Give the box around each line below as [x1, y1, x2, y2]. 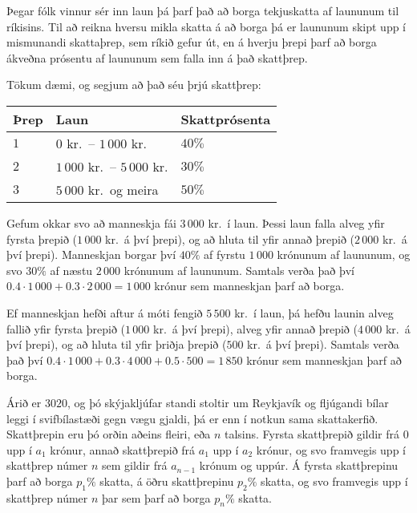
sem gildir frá [102, 457, 168, 474]
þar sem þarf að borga [102, 489, 211, 506]
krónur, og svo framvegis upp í [256, 441, 406, 458]
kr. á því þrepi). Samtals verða [247, 336, 399, 353]
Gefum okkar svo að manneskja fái [6, 214, 176, 231]
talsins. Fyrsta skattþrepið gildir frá [224, 426, 400, 442]
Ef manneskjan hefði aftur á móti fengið [6, 304, 203, 321]
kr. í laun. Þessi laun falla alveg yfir [208, 214, 385, 231]
